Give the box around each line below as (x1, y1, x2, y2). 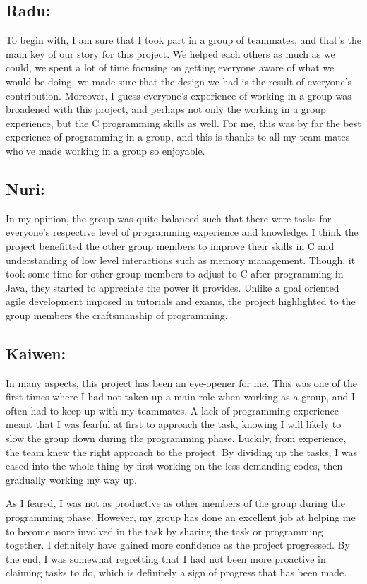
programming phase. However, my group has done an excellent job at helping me (6, 510, 356, 525)
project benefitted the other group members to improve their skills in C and (6, 238, 335, 253)
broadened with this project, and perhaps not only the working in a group (6, 102, 326, 117)
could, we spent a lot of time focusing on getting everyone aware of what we (6, 60, 335, 75)
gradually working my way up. (6, 472, 137, 487)
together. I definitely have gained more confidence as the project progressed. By (6, 537, 350, 552)
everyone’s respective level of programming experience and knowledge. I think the (6, 225, 359, 239)
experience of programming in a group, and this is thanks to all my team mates (6, 129, 350, 144)
